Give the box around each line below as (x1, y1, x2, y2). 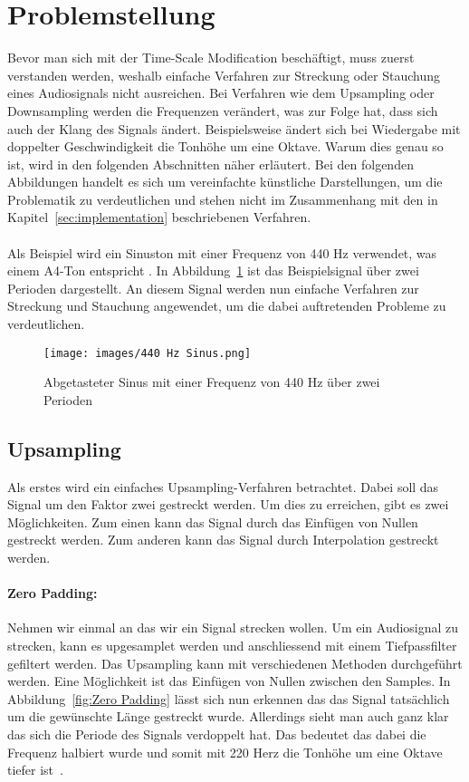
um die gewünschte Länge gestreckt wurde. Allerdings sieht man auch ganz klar (7, 707, 449, 726)
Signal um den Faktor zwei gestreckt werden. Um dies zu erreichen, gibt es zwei (7, 495, 449, 514)
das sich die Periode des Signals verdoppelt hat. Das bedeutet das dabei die (7, 725, 426, 743)
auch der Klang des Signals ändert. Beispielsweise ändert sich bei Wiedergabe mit (7, 119, 461, 138)
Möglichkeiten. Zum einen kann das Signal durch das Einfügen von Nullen (7, 512, 418, 531)
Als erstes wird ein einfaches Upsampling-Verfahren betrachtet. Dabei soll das (7, 477, 439, 496)
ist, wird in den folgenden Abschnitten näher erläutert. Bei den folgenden (7, 154, 414, 173)
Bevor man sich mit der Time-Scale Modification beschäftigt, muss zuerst (7, 48, 415, 67)
